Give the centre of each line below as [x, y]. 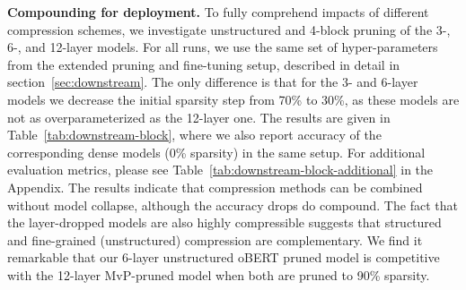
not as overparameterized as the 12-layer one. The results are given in [199, 117]
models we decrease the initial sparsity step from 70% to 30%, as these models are [233, 99]
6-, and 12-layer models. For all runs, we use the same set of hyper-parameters [223, 47]
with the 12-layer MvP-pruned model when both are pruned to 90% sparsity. [219, 274]
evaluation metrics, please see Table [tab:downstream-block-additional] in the [220, 170]
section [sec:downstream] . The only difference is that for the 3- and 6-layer [213, 82]
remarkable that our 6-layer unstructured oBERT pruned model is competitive [224, 257]
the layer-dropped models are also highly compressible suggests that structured [224, 222]
